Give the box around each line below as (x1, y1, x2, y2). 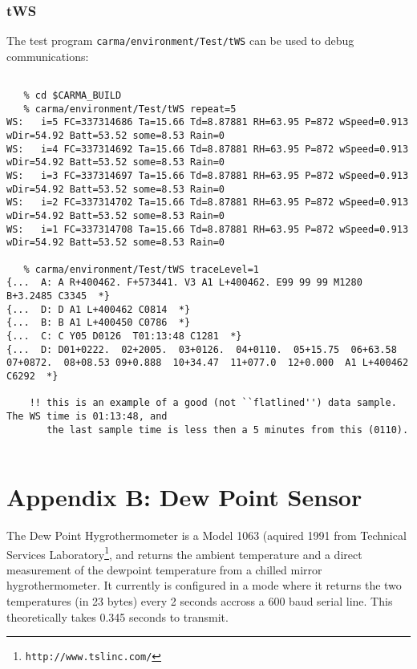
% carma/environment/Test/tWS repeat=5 (23, 103, 237, 115)
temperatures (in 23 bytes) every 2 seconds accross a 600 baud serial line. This (6, 593, 393, 609)
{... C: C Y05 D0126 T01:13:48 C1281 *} (6, 330, 242, 342)
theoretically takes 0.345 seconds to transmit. (6, 608, 229, 625)
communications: (6, 47, 89, 64)
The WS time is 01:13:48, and (6, 410, 168, 422)
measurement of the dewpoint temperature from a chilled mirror (6, 561, 322, 578)
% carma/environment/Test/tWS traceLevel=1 (23, 263, 259, 275)
